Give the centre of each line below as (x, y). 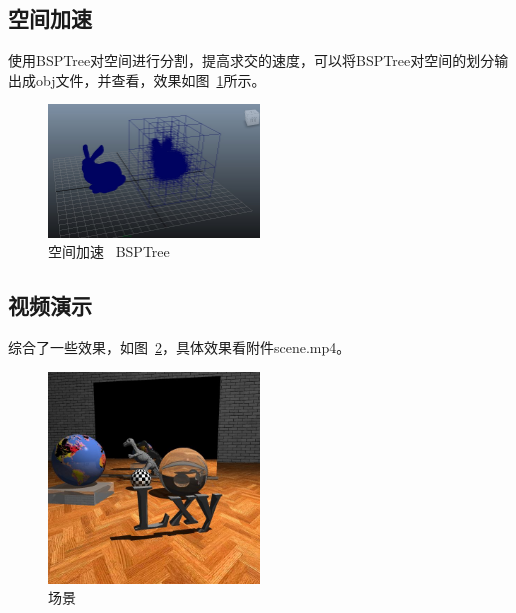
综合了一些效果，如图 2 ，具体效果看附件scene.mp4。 (179, 347)
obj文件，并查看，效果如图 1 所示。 (150, 79)
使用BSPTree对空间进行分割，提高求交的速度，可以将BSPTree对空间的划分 (251, 60)
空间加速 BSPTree (109, 251)
